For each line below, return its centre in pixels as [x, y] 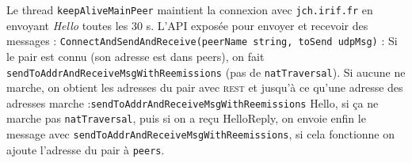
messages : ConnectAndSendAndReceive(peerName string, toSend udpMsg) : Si [202, 41]
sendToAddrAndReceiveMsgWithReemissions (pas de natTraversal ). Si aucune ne [206, 72]
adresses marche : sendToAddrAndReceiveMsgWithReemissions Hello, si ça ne [193, 102]
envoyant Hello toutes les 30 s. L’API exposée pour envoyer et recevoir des [187, 25]
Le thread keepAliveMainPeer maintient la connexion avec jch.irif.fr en [190, 9]
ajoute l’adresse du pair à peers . [86, 149]
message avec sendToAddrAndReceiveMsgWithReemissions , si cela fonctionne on [201, 134]
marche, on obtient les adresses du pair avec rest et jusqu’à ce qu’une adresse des [205, 87]
